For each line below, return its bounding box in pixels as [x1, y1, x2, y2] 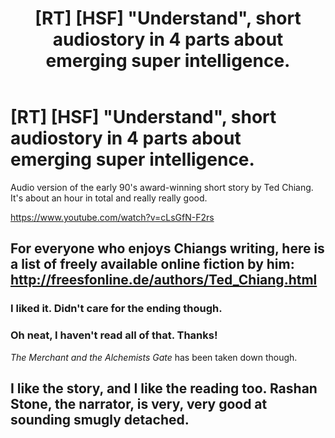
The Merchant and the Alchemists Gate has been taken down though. [10, 351, 298, 363]
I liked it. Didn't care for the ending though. [10, 302, 223, 316]
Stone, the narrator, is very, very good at [10, 395, 268, 412]
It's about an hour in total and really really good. [10, 192, 208, 204]
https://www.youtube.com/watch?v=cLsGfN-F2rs [10, 211, 215, 223]
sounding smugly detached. [10, 411, 190, 428]
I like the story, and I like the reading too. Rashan [10, 380, 318, 397]
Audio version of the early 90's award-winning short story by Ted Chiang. [10, 181, 314, 193]
